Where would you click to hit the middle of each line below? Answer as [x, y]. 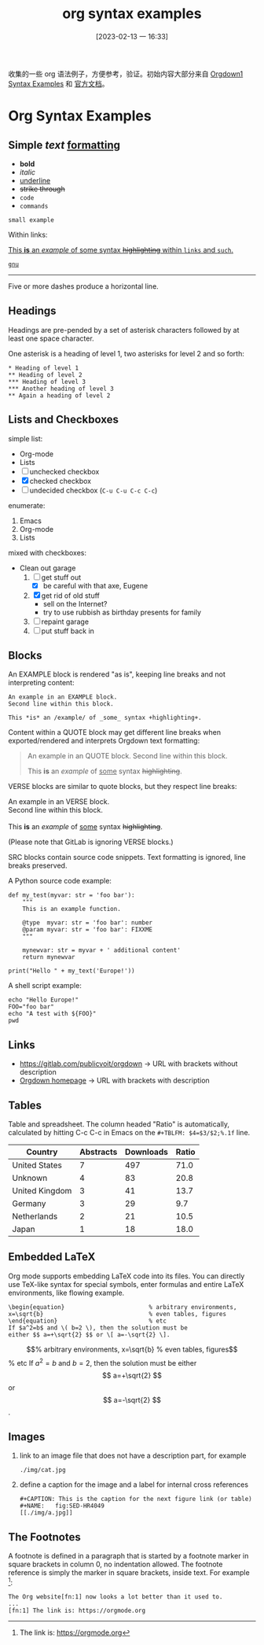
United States [37, 1165]
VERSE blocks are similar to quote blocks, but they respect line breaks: [123, 787]
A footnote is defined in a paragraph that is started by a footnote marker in [128, 1556]
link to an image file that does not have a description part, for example [133, 1455]
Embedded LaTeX [52, 1257]
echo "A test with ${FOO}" [52, 1014]
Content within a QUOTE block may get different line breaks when [115, 732]
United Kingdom [42, 1191]
